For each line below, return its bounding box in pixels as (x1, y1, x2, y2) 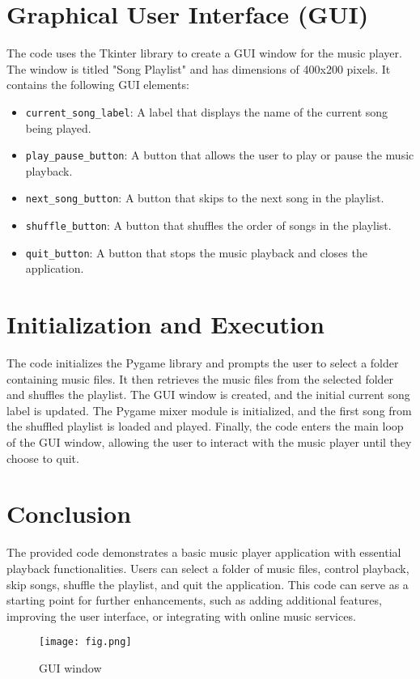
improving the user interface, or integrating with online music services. (6, 607, 356, 624)
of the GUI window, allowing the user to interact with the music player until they (6, 434, 412, 451)
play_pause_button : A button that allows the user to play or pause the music (25, 146, 414, 163)
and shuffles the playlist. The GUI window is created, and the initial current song (6, 386, 410, 403)
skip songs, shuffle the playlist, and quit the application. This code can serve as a (6, 575, 409, 592)
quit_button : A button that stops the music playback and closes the (25, 244, 367, 261)
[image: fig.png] (39, 636, 132, 648)
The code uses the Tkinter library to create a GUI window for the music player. (6, 45, 402, 62)
